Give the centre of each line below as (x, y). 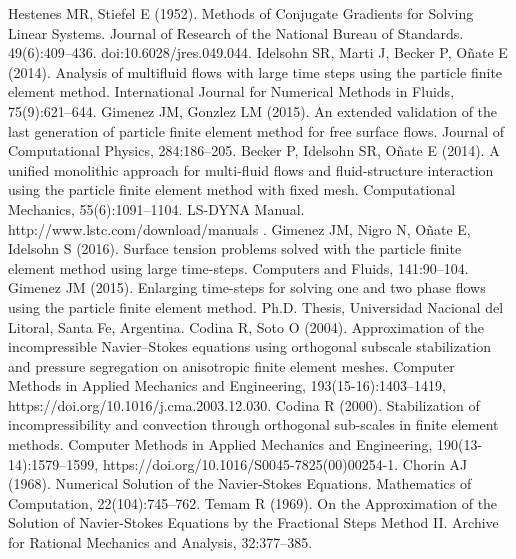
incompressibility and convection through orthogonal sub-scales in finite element (253, 424)
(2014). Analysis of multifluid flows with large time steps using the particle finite (255, 71)
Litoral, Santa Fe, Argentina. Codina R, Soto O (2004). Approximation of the (246, 326)
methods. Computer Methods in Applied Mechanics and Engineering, (220, 444)
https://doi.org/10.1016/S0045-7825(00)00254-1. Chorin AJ (285, 463)
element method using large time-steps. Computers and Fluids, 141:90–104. (238, 267)
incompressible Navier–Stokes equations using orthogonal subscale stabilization (249, 346)
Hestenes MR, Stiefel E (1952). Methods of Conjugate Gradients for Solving (241, 13)
